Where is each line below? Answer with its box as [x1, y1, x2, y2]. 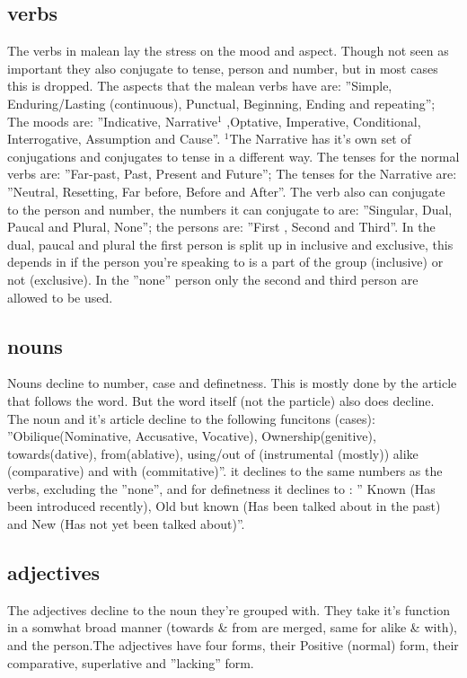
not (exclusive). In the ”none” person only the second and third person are [7, 269, 419, 288]
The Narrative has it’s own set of [229, 129, 411, 148]
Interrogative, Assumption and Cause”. [7, 129, 221, 148]
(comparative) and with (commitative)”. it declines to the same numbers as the [7, 462, 443, 480]
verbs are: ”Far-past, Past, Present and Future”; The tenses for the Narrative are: [7, 164, 457, 183]
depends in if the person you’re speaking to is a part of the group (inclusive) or [7, 252, 444, 271]
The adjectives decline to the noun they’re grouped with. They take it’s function [7, 600, 450, 619]
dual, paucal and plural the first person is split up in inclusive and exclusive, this [7, 234, 454, 253]
